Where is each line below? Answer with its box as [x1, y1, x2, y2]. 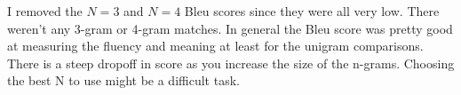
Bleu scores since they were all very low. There [184, 2, 440, 20]
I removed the [7, 2, 83, 20]
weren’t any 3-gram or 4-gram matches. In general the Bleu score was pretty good [7, 19, 453, 37]
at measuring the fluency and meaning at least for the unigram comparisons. [7, 36, 424, 55]
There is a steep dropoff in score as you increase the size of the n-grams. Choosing [7, 53, 455, 72]
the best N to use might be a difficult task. [7, 71, 240, 90]
